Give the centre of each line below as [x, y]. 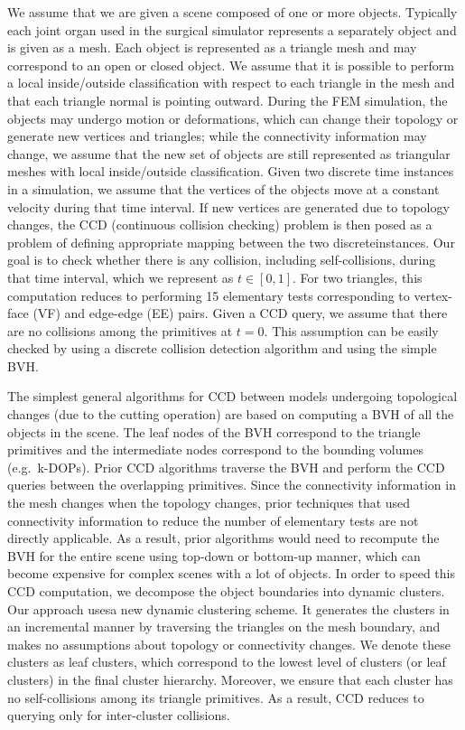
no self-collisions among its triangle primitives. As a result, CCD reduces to [216, 697]
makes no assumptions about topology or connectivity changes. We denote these [229, 644]
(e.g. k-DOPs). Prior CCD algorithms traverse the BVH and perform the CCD [226, 467]
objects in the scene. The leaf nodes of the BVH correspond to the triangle [214, 431]
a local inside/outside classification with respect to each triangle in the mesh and [231, 83]
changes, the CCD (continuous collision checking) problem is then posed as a [220, 225]
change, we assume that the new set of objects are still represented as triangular [229, 153]
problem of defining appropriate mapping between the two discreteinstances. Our [231, 242]
